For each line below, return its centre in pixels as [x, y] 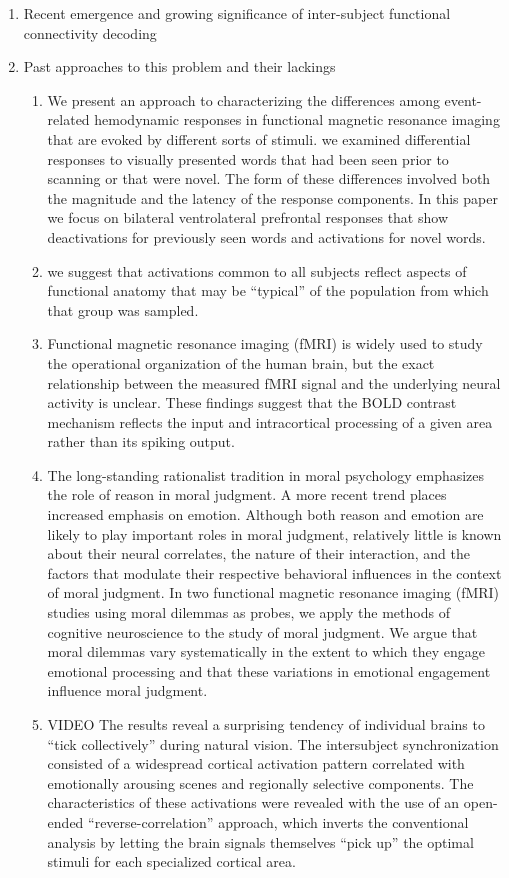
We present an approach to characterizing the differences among [243, 99]
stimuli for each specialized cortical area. [171, 861]
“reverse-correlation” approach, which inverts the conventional [278, 821]
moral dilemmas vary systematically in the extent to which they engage [266, 651]
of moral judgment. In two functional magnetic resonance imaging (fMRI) [273, 592]
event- [463, 99]
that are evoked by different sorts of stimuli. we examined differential [259, 138]
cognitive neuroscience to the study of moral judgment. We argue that [262, 631]
